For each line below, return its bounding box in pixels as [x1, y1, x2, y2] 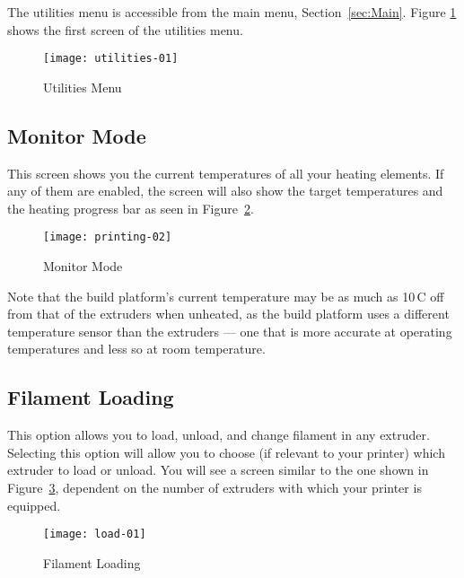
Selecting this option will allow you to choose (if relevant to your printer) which [7, 442, 445, 461]
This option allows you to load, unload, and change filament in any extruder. [7, 425, 430, 444]
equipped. [7, 495, 61, 514]
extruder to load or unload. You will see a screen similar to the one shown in [7, 460, 429, 479]
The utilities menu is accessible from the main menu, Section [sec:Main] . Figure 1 [7, 3, 457, 21]
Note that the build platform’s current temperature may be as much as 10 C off [7, 286, 444, 305]
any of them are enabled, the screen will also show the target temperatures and [7, 181, 443, 200]
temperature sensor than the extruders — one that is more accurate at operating [7, 321, 452, 340]
